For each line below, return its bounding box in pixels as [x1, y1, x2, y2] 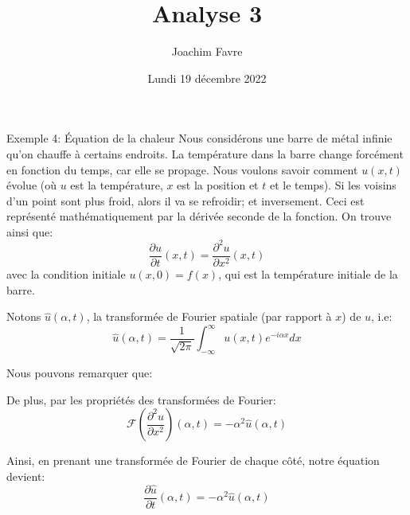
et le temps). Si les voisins [269, 177, 396, 193]
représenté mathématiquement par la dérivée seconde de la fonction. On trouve [6, 208, 392, 224]
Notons [6, 308, 41, 325]
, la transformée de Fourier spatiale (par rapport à [86, 308, 332, 325]
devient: [6, 467, 45, 484]
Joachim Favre [171, 43, 243, 60]
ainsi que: [6, 223, 53, 240]
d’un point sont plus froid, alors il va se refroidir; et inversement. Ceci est [6, 192, 365, 209]
